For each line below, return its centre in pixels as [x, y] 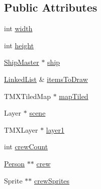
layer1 [55, 129]
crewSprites [52, 180]
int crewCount [26, 147]
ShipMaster [22, 62]
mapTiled [74, 96]
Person [15, 163]
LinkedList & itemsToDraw [46, 79]
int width [18, 28]
